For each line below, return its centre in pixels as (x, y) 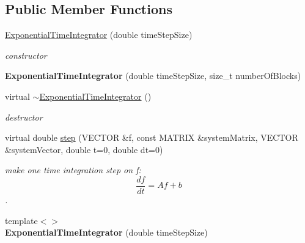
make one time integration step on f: (73, 170)
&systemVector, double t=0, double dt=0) (84, 149)
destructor (24, 117)
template (21, 220)
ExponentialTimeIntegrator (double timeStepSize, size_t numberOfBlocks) (153, 76)
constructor (26, 55)
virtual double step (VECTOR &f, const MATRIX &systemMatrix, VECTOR (152, 137)
